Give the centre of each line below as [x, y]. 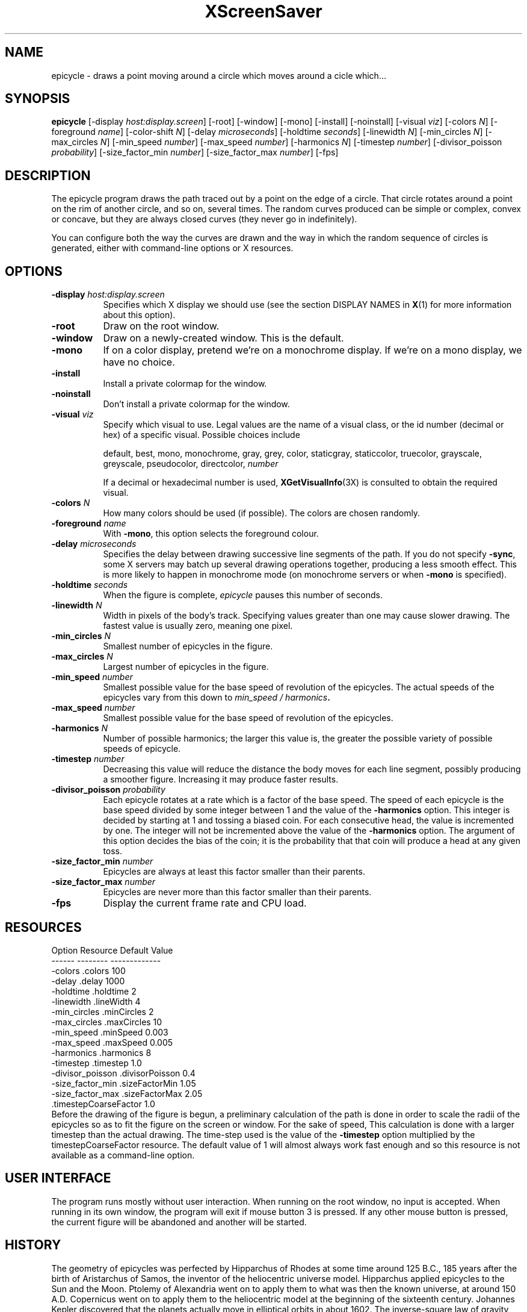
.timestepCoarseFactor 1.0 [103, 1104]
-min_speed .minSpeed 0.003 [110, 1032]
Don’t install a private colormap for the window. [196, 404]
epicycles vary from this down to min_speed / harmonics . [217, 698]
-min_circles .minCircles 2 [103, 1011]
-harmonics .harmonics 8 [101, 1052]
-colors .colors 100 [88, 970]
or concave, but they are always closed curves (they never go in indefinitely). [204, 219]
